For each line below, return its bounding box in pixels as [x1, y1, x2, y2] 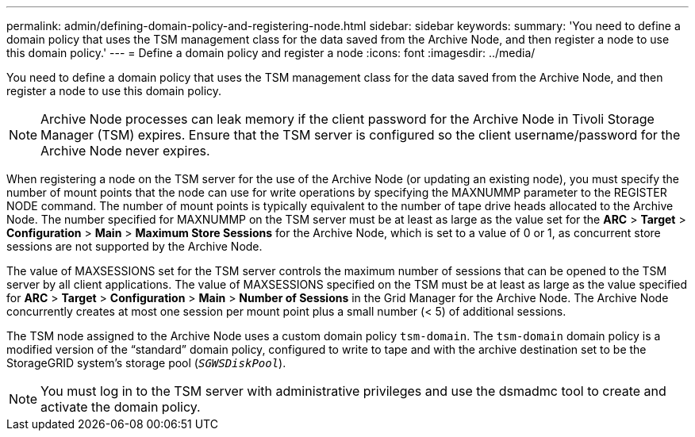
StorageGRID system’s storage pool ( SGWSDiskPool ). [6, 356, 286, 370]
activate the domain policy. [40, 399, 201, 415]
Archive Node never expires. [40, 143, 210, 159]
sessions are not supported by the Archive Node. [6, 240, 263, 253]
